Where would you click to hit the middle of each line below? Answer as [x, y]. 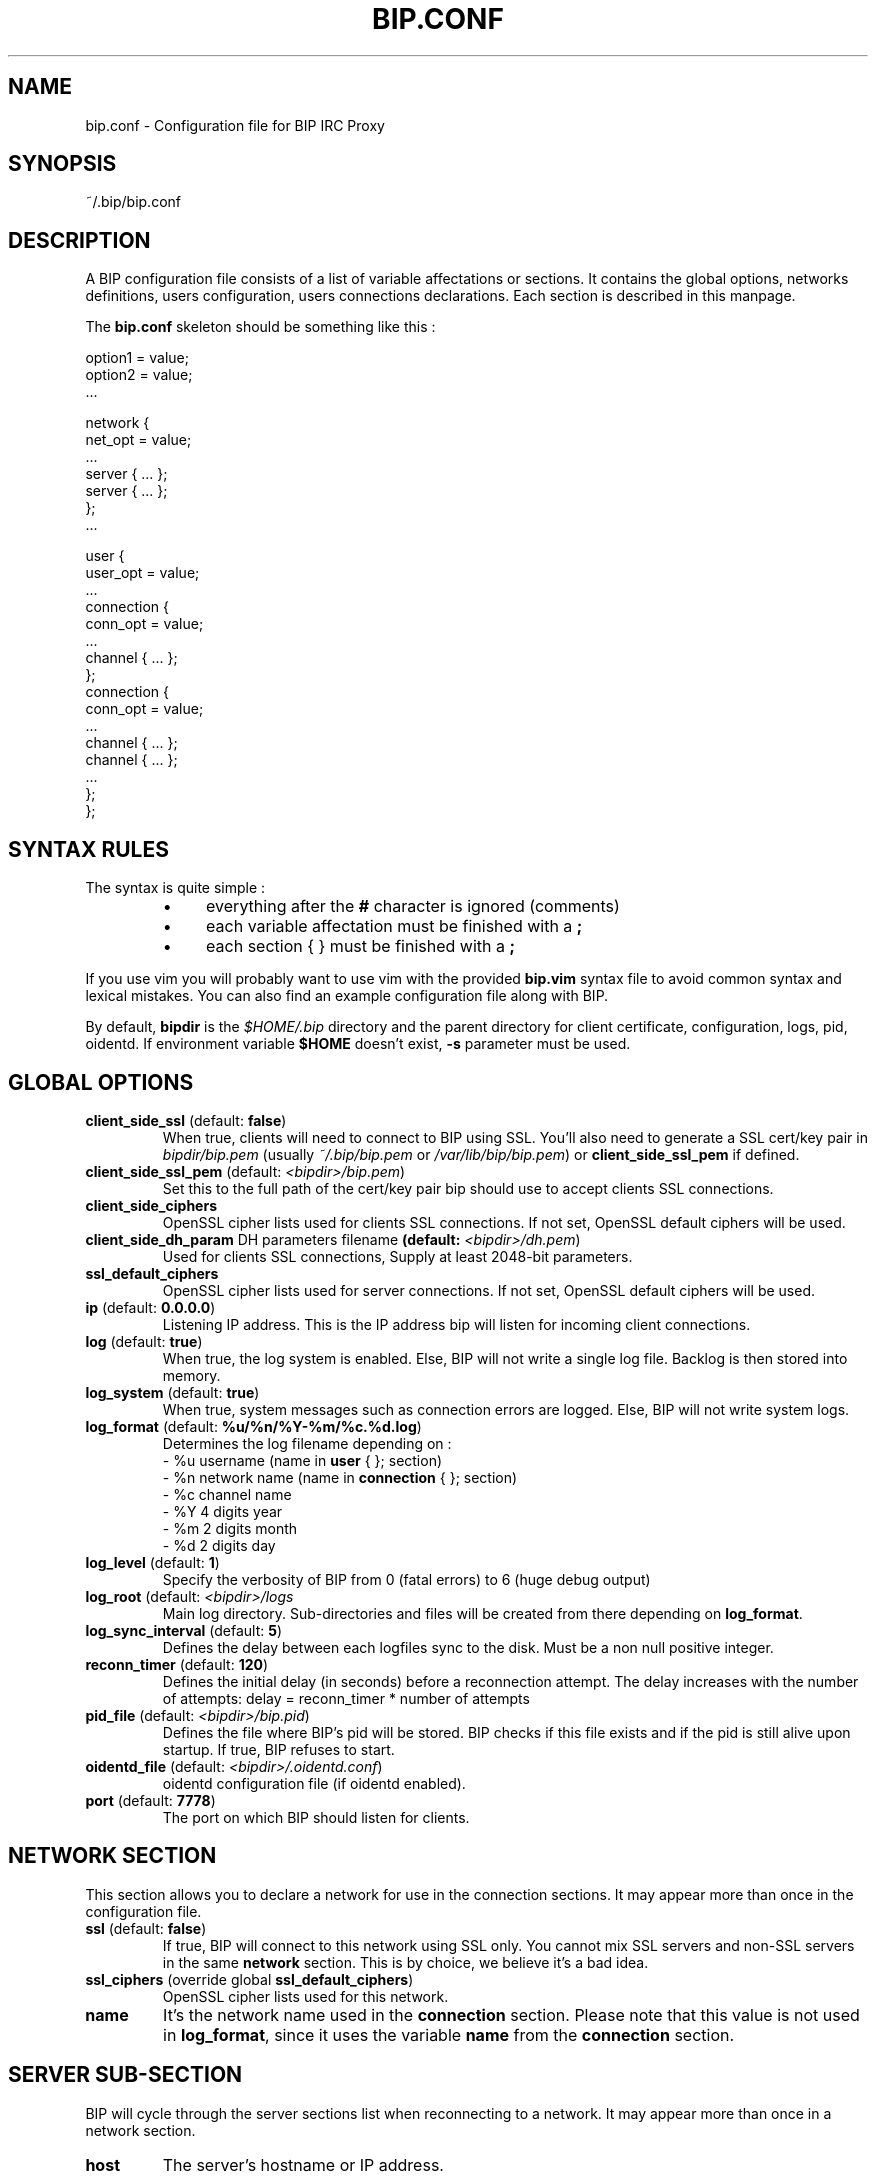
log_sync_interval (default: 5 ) [184, 1630]
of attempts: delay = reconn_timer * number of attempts [346, 1698]
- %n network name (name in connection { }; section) [340, 1477]
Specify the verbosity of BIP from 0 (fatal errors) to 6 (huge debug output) [406, 1579]
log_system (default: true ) [172, 1392]
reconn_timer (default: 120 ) [177, 1664]
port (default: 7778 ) [150, 1800]
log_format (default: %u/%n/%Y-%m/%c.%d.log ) [253, 1426]
